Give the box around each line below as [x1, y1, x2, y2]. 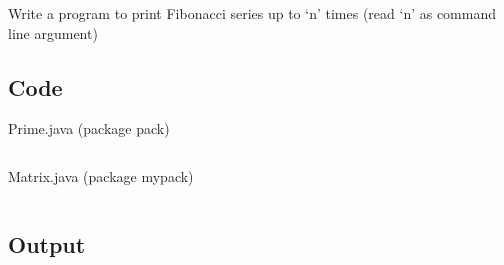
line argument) [8, 22, 98, 43]
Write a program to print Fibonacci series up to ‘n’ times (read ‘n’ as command [8, 3, 497, 23]
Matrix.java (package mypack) [8, 165, 194, 186]
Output [8, 228, 86, 259]
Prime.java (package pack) [8, 118, 170, 139]
